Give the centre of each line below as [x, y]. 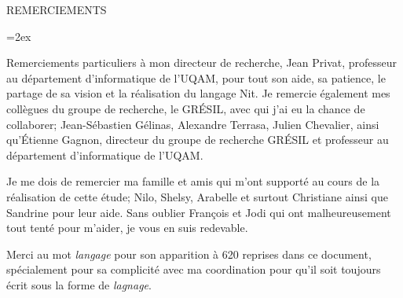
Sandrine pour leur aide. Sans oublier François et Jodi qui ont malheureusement [199, 212]
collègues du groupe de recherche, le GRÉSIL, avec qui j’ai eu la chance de [186, 108]
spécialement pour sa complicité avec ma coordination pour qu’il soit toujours [194, 269]
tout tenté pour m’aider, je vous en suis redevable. [127, 228]
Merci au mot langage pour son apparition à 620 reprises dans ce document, [189, 254]
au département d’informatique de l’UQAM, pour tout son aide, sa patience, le [196, 77]
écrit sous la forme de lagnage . [79, 284]
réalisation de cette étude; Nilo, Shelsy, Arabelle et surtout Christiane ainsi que [197, 196]
